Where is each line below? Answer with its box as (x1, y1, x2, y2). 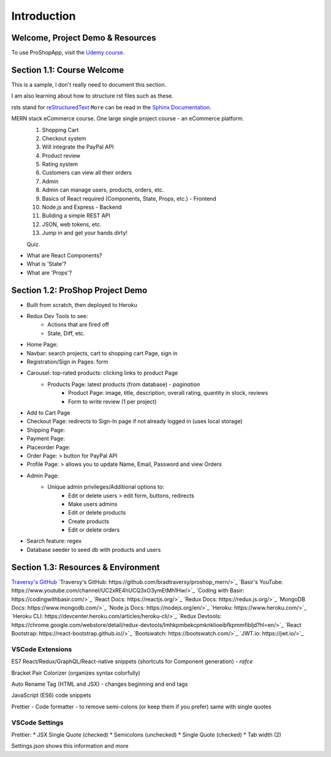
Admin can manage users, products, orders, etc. (42, 186, 164, 193)
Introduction (11, 9, 76, 23)
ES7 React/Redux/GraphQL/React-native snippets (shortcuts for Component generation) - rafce (11, 658, 253, 666)
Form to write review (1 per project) (68, 398, 157, 405)
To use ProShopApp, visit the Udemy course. (11, 49, 125, 56)
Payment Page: (26, 435, 66, 442)
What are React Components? (26, 252, 102, 259)
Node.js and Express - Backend (42, 203, 122, 211)
